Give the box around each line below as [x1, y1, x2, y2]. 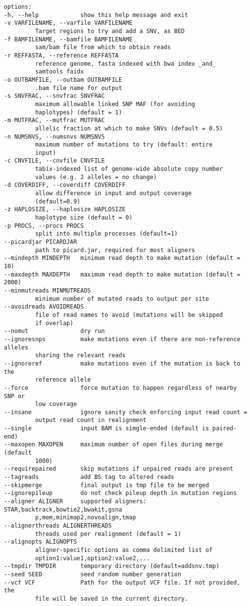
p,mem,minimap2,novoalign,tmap [35, 514, 136, 521]
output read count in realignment [35, 417, 147, 424]
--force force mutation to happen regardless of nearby [4, 384, 237, 391]
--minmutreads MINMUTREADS [4, 287, 91, 294]
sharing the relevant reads [35, 352, 126, 359]
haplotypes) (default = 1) [35, 109, 122, 116]
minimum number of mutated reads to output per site [35, 295, 209, 302]
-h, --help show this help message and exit [4, 11, 188, 18]
